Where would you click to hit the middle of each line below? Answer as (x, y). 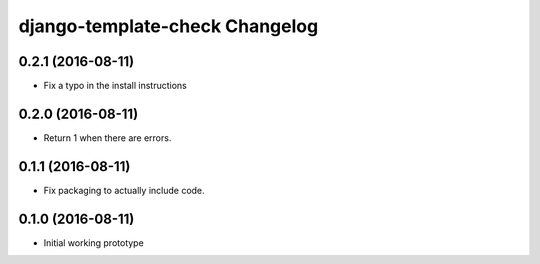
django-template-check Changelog (168, 26)
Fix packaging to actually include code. (124, 190)
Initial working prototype (93, 242)
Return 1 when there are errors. (107, 137)
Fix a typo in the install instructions (115, 86)
